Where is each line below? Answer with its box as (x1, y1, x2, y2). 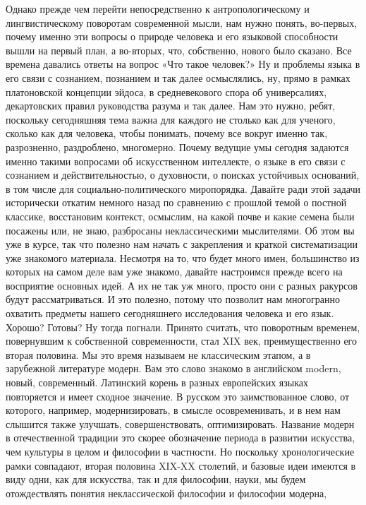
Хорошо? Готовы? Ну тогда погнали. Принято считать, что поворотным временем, (6, 319, 360, 334)
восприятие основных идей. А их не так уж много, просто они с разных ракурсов (6, 278, 358, 292)
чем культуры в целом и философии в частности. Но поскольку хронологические (6, 444, 355, 458)
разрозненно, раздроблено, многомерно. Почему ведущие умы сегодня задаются (6, 139, 349, 154)
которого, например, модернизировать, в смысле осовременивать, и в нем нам (6, 403, 341, 417)
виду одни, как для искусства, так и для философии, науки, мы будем (6, 472, 306, 487)
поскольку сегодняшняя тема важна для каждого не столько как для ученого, (6, 112, 336, 126)
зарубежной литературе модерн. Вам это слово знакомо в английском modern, (6, 361, 341, 376)
